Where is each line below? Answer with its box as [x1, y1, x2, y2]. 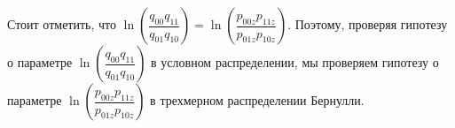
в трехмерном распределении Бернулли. [150, 91, 365, 109]
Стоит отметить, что [7, 15, 117, 33]
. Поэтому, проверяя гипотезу [287, 15, 448, 33]
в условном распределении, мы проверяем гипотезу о [151, 53, 439, 71]
